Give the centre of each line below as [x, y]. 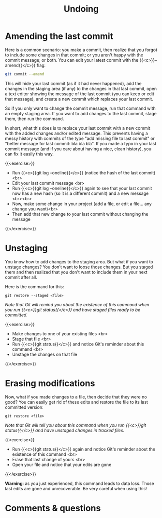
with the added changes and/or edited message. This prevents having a [77, 133]
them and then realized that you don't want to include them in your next [76, 272]
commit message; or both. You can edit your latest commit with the [72, 60]
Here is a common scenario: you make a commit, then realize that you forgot [81, 50]
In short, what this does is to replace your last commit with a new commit [78, 128]
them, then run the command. [35, 119]
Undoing [81, 9]
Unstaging [26, 248]
